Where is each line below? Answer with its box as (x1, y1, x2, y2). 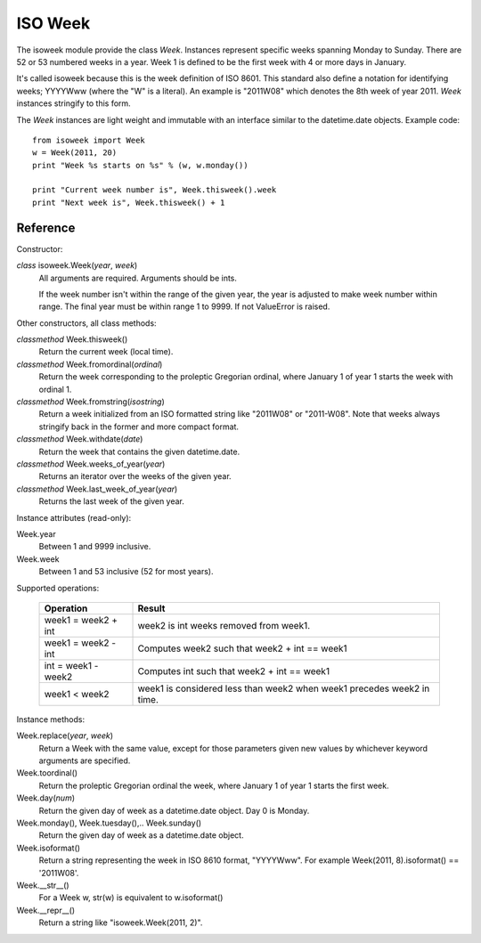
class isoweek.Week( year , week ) (16, 260, 138, 271)
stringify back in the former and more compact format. (38, 421, 240, 432)
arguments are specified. (38, 755, 131, 766)
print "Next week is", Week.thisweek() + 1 (32, 197, 225, 207)
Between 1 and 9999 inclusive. (38, 541, 151, 552)
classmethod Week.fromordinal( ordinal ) (16, 359, 163, 370)
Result (137, 602, 166, 614)
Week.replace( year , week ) (16, 730, 114, 741)
